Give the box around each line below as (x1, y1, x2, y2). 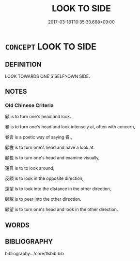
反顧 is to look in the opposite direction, (5, 175, 84, 181)
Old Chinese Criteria (5, 102, 54, 109)
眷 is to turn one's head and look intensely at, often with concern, (5, 124, 136, 130)
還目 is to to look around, (5, 165, 55, 171)
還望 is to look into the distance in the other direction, (5, 186, 111, 192)
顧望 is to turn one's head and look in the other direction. (5, 207, 118, 212)
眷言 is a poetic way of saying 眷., (5, 134, 73, 140)
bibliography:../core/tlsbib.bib (5, 250, 64, 256)
